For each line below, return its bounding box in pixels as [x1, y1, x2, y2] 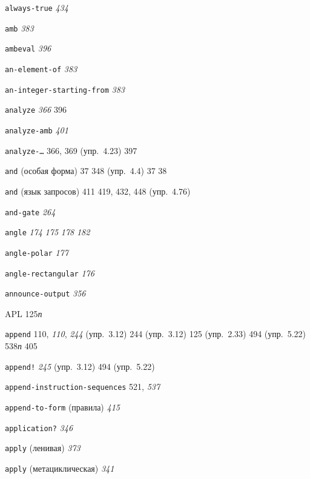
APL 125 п [5, 307, 42, 320]
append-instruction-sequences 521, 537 [5, 380, 160, 393]
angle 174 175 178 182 [5, 226, 90, 238]
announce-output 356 [5, 287, 86, 300]
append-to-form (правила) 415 [5, 401, 120, 413]
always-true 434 [5, 1, 68, 13]
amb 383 [5, 21, 34, 34]
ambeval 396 [5, 42, 51, 55]
